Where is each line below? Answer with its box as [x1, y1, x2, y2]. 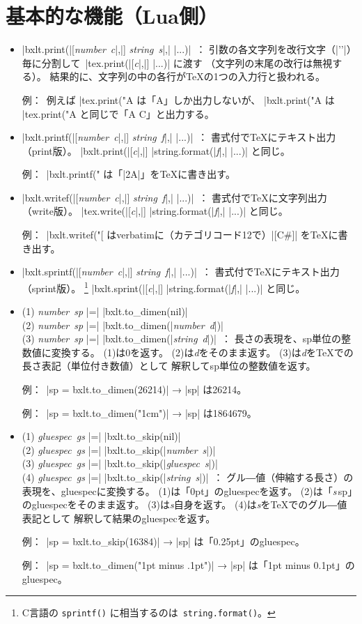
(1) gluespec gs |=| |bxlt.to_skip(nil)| [22, 429, 181, 443]
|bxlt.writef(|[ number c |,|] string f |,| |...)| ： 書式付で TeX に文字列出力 [22, 190, 327, 204]
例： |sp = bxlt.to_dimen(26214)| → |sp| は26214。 [22, 382, 247, 397]
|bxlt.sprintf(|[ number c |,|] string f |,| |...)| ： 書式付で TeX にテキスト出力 [22, 264, 340, 279]
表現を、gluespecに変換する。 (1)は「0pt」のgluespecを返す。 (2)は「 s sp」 [22, 483, 353, 498]
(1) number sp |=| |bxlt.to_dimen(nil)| [22, 304, 188, 319]
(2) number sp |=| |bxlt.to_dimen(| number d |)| [22, 317, 224, 332]
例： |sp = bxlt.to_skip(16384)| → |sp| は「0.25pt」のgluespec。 [22, 534, 305, 549]
